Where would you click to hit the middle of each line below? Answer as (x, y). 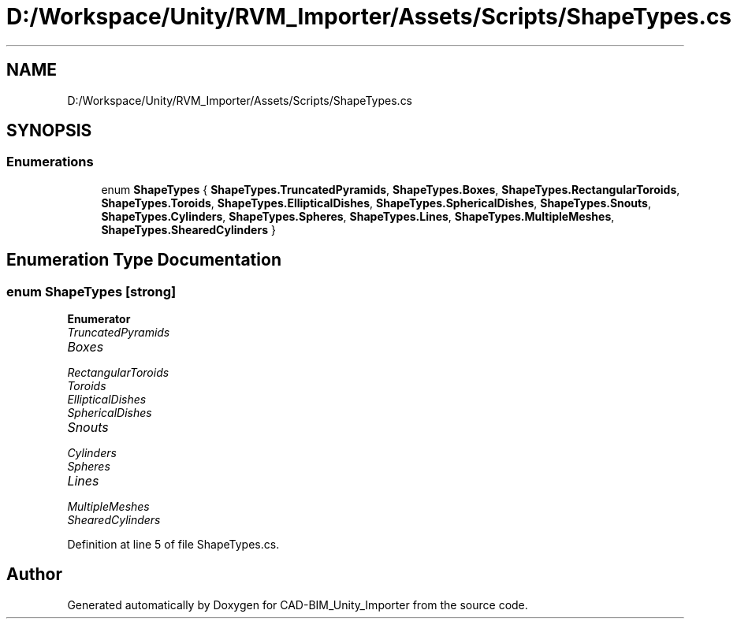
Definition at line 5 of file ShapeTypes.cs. (173, 545)
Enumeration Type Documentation (144, 260)
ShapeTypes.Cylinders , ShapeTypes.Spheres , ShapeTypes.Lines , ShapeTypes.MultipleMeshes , (358, 216)
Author (34, 575)
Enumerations (50, 162)
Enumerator (99, 319)
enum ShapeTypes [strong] (91, 291)
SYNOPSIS (49, 131)
